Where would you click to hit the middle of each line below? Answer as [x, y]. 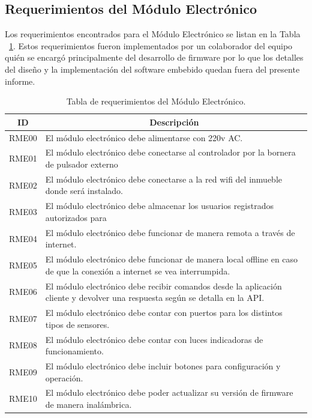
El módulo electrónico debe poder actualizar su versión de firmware [169, 392]
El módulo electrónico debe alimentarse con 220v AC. [144, 137]
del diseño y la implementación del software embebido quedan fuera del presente [152, 69]
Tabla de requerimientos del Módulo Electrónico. [156, 101]
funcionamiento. [74, 351]
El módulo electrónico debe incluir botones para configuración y [163, 365]
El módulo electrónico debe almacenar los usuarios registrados [160, 206]
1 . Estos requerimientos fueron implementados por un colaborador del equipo [151, 45]
